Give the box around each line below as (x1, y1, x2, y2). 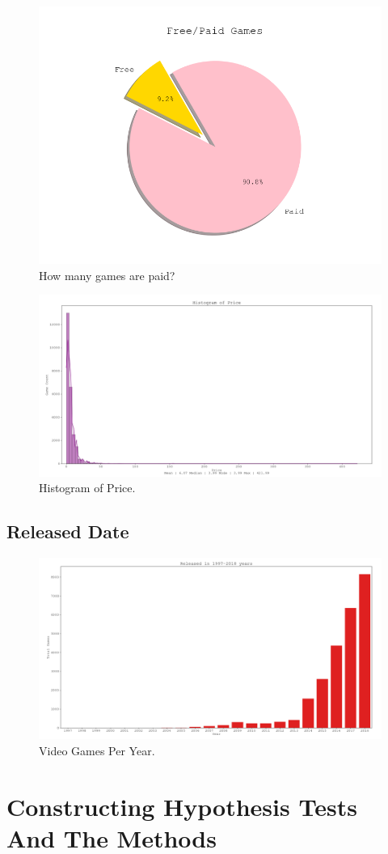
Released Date (6, 519, 129, 544)
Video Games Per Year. (39, 742, 155, 759)
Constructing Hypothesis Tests (6, 789, 357, 822)
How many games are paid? (39, 266, 175, 283)
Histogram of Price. (39, 479, 136, 496)
